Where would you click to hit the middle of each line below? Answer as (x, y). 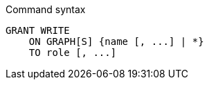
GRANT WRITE (38, 30)
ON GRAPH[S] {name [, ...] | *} (116, 41)
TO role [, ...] (73, 53)
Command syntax (46, 9)
